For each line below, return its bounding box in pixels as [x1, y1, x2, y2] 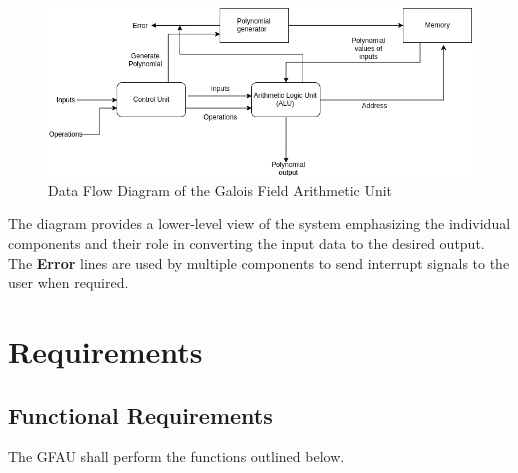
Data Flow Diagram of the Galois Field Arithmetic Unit [48, 179, 393, 200]
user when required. [8, 272, 129, 293]
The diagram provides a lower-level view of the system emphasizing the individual [8, 213, 511, 234]
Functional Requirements [8, 399, 273, 430]
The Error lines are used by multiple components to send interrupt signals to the [8, 252, 510, 273]
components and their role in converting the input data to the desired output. [8, 233, 485, 253]
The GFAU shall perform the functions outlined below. [8, 446, 345, 467]
